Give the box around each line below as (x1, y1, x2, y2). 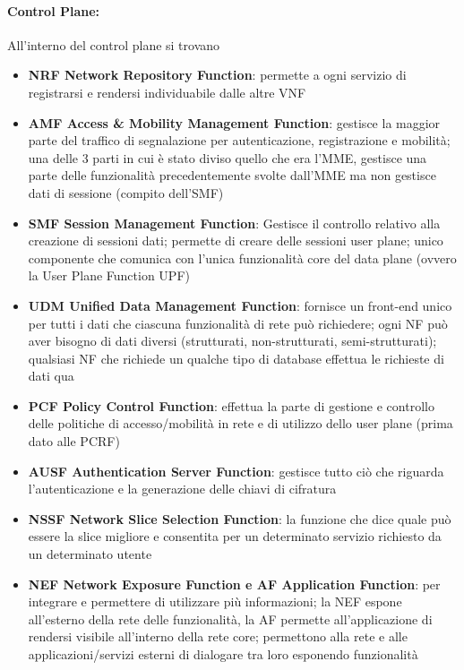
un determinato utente (28, 545, 152, 563)
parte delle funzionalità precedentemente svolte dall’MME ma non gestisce (28, 166, 436, 185)
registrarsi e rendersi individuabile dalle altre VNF (28, 82, 306, 101)
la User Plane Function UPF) (28, 266, 190, 285)
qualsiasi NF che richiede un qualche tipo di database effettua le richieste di (28, 348, 444, 367)
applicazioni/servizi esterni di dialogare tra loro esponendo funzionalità (28, 645, 418, 664)
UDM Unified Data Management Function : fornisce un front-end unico (28, 296, 452, 314)
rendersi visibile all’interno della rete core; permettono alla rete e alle (28, 627, 408, 646)
